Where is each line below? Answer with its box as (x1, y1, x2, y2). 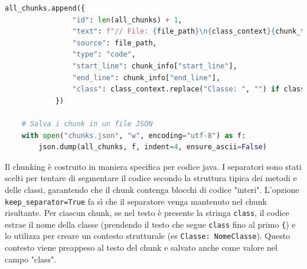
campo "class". (5, 252, 57, 265)
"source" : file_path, (72, 38, 157, 47)
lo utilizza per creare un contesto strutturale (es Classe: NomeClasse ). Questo (5, 229, 290, 242)
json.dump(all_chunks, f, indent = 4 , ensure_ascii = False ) (38, 143, 267, 152)
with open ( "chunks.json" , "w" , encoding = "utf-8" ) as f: (21, 131, 246, 140)
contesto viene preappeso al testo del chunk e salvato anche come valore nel (5, 241, 277, 254)
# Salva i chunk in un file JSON (21, 119, 153, 128)
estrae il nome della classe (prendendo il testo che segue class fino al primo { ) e (5, 218, 296, 230)
